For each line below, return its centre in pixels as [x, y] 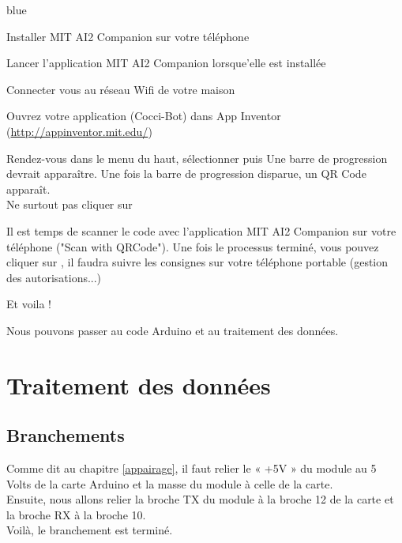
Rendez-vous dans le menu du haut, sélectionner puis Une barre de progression [197, 158]
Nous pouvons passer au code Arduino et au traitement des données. [173, 330]
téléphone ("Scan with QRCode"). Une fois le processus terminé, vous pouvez [193, 246]
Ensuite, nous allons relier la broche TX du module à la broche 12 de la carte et [200, 499]
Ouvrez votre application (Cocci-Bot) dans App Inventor [144, 116]
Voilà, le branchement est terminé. [90, 530]
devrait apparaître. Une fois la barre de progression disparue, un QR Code [186, 173]
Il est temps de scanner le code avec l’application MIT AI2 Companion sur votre [201, 230]
